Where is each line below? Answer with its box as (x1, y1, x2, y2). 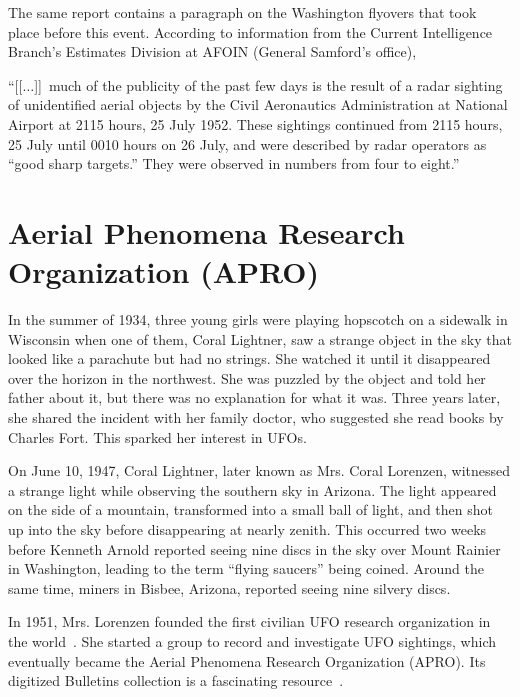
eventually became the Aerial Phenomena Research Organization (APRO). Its (8, 650, 486, 671)
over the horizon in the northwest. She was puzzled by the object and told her (8, 367, 486, 388)
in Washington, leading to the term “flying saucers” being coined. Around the (8, 558, 484, 579)
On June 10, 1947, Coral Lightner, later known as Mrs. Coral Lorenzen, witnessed (8, 460, 511, 481)
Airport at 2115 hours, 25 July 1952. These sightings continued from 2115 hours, (8, 113, 503, 134)
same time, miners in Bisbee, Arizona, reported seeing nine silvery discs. (8, 577, 451, 598)
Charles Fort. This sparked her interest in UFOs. (8, 426, 307, 447)
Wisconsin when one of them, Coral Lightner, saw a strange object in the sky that (8, 328, 512, 349)
